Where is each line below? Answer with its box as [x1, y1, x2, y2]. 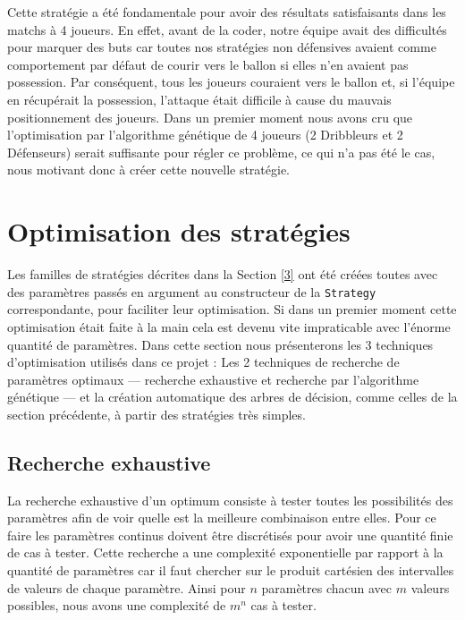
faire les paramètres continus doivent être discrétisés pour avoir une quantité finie [7, 525, 453, 544]
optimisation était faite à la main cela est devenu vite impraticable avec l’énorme [7, 317, 451, 335]
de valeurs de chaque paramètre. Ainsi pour [7, 578, 246, 597]
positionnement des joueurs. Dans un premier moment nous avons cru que [7, 107, 413, 126]
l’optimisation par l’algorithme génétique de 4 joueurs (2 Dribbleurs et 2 [7, 125, 403, 144]
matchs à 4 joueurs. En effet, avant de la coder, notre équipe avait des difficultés [7, 20, 447, 38]
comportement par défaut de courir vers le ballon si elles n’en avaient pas [7, 55, 409, 73]
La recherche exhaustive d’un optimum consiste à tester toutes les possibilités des [7, 490, 453, 509]
